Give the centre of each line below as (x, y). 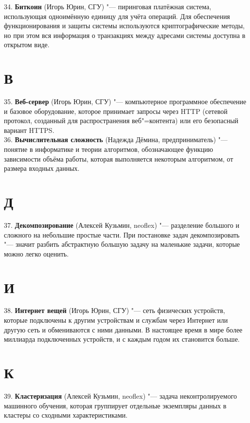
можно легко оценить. (36, 253)
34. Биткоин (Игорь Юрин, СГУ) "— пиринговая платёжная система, (108, 6)
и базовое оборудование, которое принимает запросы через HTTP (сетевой (116, 111)
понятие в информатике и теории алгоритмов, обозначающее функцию (108, 149)
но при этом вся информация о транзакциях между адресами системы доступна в (125, 35)
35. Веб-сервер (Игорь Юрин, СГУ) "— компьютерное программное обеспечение (125, 101)
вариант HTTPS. (29, 130)
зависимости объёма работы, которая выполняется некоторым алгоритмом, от (119, 158)
